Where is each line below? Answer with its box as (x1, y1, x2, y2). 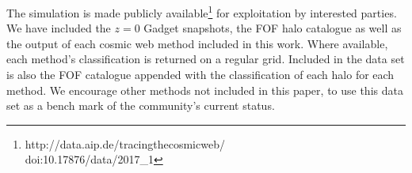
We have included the (6, 20, 111, 36)
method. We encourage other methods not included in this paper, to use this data (6, 81, 403, 98)
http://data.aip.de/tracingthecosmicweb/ (25, 135, 225, 152)
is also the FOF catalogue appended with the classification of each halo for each (6, 66, 395, 83)
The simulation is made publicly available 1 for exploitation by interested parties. (6, 2, 397, 21)
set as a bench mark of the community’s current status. (6, 97, 275, 114)
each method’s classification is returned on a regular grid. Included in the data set (6, 51, 405, 67)
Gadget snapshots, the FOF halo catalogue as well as (143, 20, 402, 36)
